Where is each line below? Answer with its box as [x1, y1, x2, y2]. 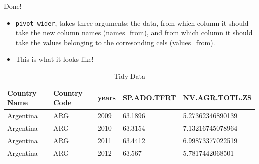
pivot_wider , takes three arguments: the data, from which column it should [15, 17, 249, 28]
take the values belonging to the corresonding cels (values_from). [15, 37, 215, 47]
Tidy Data [114, 71, 145, 81]
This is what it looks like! [15, 54, 94, 64]
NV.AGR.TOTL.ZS [183, 92, 252, 103]
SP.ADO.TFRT [122, 92, 176, 103]
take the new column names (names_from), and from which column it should [15, 27, 253, 38]
